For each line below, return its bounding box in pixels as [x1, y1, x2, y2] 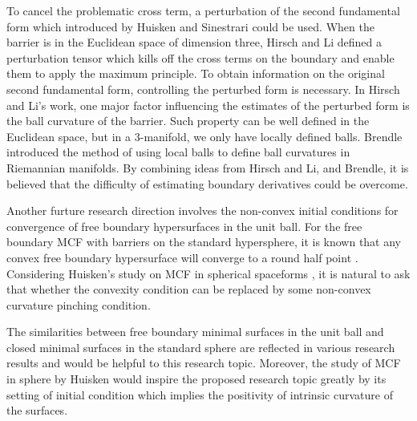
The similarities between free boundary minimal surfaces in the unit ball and [6, 323, 384, 340]
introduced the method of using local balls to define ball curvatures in [6, 144, 350, 160]
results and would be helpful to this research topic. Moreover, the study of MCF [6, 354, 401, 371]
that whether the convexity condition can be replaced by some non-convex [6, 281, 371, 298]
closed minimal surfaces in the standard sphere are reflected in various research [6, 338, 395, 355]
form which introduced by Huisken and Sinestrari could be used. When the [6, 18, 374, 34]
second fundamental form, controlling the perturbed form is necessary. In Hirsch [6, 80, 400, 97]
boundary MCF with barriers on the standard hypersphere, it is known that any [6, 233, 402, 250]
